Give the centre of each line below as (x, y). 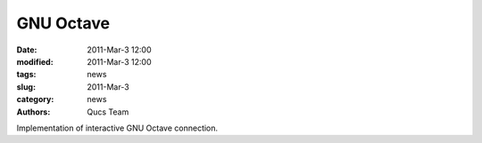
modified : (35, 61)
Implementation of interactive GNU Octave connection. (117, 128)
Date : (27, 50)
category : (35, 99)
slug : (26, 87)
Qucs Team (108, 112)
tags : (26, 75)
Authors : (33, 112)
